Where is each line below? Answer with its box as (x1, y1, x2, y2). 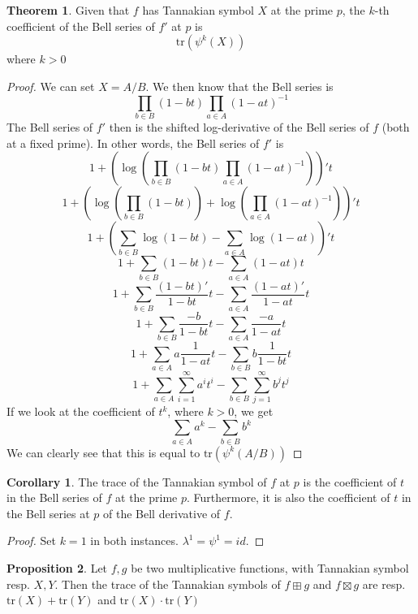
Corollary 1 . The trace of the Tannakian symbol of (6, 473, 267, 490)
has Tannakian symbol (142, 2, 254, 18)
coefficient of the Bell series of (6, 17, 155, 34)
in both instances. (90, 532, 179, 549)
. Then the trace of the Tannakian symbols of (54, 575, 281, 592)
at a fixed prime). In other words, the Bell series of (6, 134, 260, 151)
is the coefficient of (303, 473, 397, 490)
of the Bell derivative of (103, 504, 221, 521)
